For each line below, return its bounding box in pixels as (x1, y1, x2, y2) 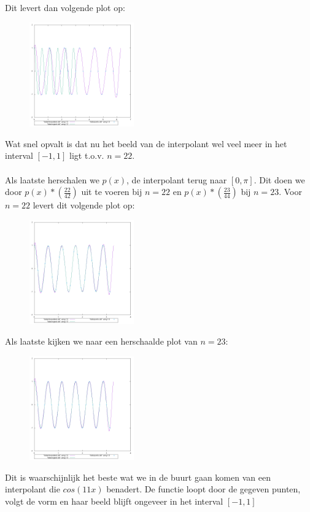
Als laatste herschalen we (5, 173, 99, 186)
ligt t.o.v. (69, 149, 104, 162)
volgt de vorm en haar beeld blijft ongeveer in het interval (5, 494, 223, 507)
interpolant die (5, 483, 60, 495)
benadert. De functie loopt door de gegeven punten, (106, 483, 301, 495)
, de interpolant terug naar (126, 173, 227, 186)
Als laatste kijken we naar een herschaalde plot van (5, 334, 198, 347)
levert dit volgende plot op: (33, 199, 135, 212)
